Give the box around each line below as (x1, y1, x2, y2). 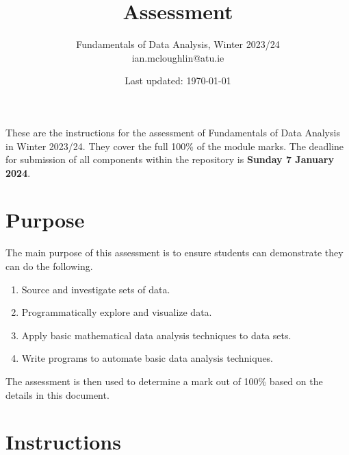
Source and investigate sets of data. (21, 282, 170, 296)
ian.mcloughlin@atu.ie (131, 50, 224, 64)
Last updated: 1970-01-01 (125, 73, 231, 88)
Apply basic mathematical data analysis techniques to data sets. (21, 328, 292, 342)
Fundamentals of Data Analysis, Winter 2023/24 (76, 37, 280, 51)
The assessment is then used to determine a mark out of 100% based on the (5, 373, 323, 388)
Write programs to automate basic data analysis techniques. (21, 351, 274, 365)
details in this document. (5, 387, 109, 402)
